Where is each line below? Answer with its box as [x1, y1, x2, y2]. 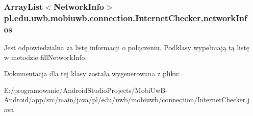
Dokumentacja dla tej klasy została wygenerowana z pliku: [4, 68, 180, 79]
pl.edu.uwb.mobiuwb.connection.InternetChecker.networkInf [4, 11, 248, 24]
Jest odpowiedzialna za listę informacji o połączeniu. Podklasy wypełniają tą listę [4, 42, 250, 53]
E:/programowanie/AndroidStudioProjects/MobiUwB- [4, 85, 168, 95]
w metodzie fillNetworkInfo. [4, 52, 87, 62]
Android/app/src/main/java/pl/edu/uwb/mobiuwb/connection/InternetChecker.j [4, 94, 250, 105]
